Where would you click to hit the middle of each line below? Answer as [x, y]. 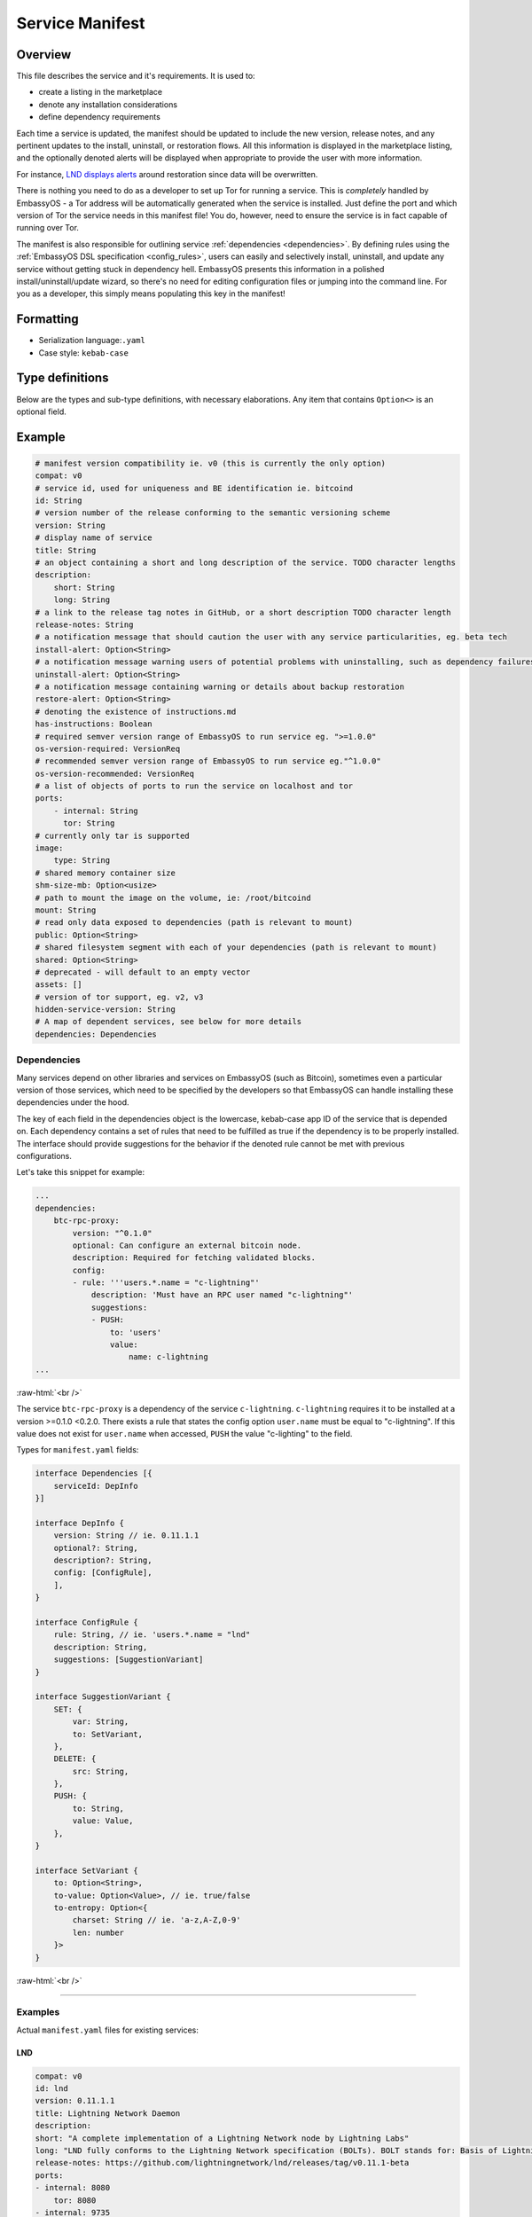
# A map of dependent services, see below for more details [168, 1022]
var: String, [101, 1722]
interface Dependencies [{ [94, 1473]
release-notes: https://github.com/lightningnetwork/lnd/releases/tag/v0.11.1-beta [222, 2163]
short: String [84, 587]
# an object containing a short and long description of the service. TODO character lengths [246, 563]
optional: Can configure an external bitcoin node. [187, 1245]
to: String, [98, 1808]
